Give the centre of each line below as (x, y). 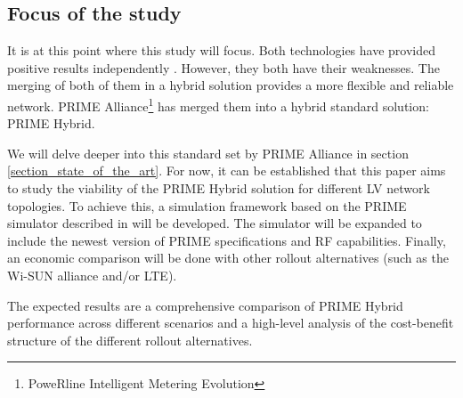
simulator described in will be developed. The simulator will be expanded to (215, 223)
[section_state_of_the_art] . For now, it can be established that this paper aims (227, 171)
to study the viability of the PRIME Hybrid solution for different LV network (219, 188)
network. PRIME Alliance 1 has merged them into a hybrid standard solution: (218, 104)
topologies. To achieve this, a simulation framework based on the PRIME (207, 205)
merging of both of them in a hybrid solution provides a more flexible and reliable (231, 85)
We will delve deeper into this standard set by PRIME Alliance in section (208, 153)
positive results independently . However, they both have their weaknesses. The (223, 67)
